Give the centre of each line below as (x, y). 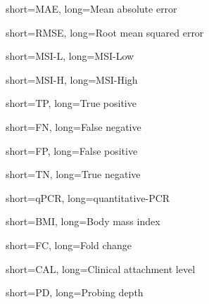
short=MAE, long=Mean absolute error (91, 8)
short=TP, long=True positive (71, 103)
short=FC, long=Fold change (69, 245)
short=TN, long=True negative (73, 174)
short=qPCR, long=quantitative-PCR (88, 197)
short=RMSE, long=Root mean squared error (105, 32)
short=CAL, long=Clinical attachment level (101, 268)
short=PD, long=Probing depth (75, 292)
